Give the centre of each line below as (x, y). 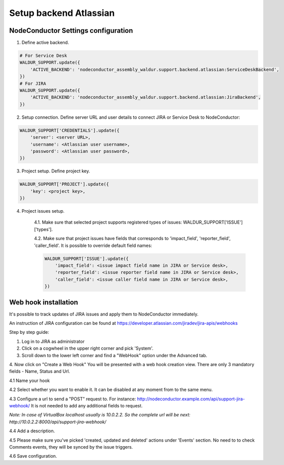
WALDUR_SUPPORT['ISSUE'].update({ (87, 259)
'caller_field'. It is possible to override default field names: (93, 245)
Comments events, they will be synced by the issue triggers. (71, 447)
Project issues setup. (43, 211)
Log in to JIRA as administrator (53, 341)
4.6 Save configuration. (33, 456)
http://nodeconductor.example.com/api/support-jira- (191, 399)
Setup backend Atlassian (62, 13)
